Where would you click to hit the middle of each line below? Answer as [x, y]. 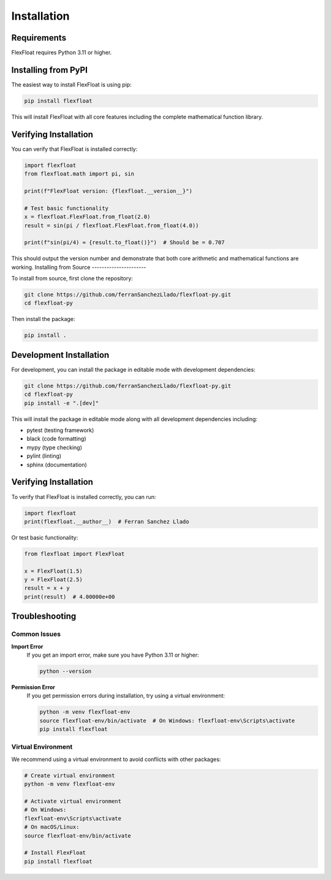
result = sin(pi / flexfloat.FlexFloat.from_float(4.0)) [112, 225]
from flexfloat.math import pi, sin [79, 174]
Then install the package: [43, 319]
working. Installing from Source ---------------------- [79, 267]
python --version [66, 671]
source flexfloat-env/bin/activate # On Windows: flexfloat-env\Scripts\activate [167, 720]
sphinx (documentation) [57, 465]
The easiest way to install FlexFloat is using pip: [71, 84]
